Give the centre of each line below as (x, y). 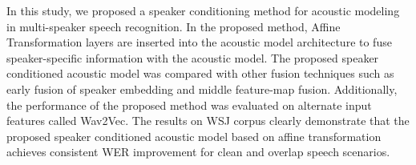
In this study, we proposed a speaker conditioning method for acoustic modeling (203, 10)
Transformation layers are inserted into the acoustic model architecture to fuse (199, 42)
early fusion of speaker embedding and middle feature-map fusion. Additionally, (202, 89)
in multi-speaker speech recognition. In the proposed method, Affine (174, 26)
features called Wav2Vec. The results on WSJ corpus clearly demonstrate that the (208, 121)
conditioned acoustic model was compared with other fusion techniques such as (200, 73)
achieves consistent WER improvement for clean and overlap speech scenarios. (198, 152)
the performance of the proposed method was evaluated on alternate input (189, 105)
